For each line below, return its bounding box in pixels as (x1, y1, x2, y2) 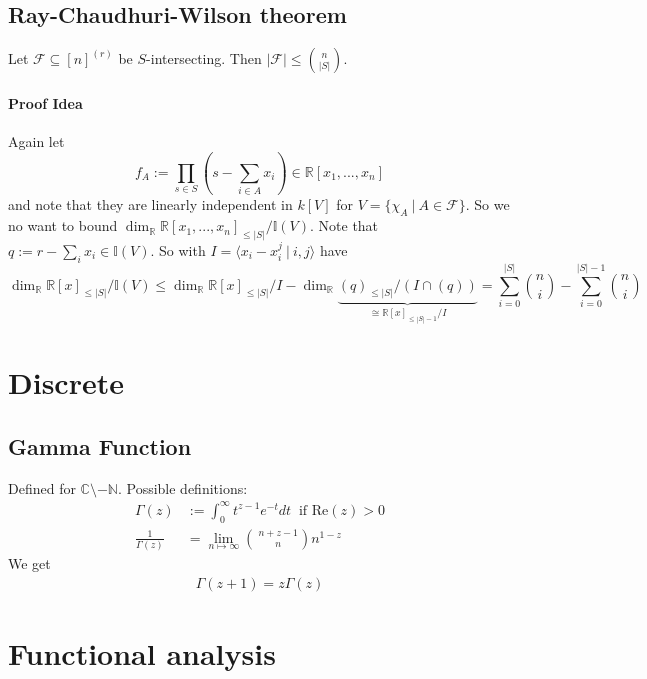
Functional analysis (8, 632, 276, 673)
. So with (150, 239, 206, 260)
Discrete (8, 362, 124, 403)
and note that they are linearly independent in (8, 194, 293, 215)
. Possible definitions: (117, 477, 248, 498)
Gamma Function (8, 430, 192, 461)
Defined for (8, 477, 76, 498)
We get (8, 552, 51, 573)
